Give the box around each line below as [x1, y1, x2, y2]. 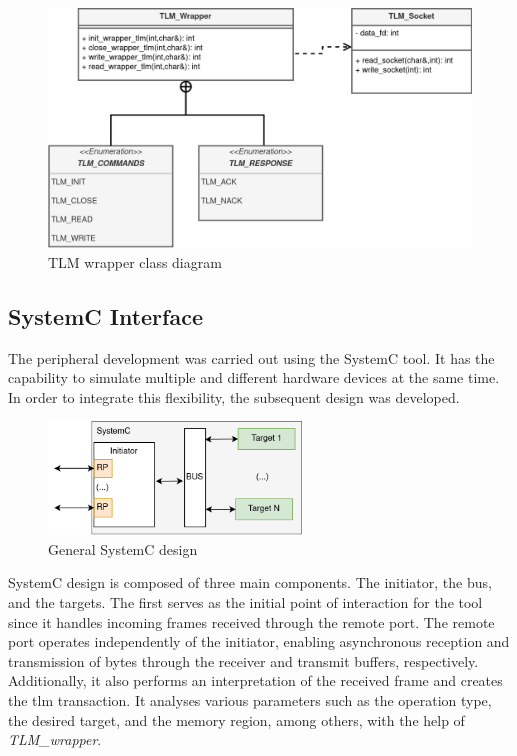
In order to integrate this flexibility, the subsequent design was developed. [8, 386, 460, 407]
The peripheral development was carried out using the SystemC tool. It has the [8, 347, 495, 368]
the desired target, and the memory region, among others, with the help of [8, 709, 465, 730]
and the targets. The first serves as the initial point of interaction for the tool [8, 591, 483, 612]
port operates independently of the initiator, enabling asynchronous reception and [8, 631, 510, 652]
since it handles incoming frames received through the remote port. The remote [8, 611, 495, 632]
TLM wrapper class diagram [48, 251, 222, 272]
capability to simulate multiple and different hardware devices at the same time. [8, 367, 500, 388]
